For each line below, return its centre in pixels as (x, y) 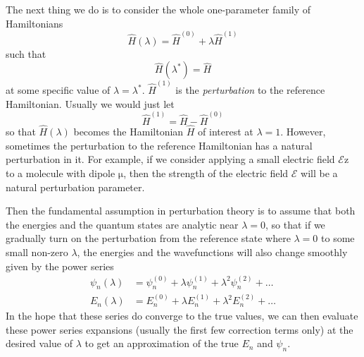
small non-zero (37, 252)
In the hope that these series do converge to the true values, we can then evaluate (182, 316)
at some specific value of (58, 90)
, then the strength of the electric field (206, 173)
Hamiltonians (34, 23)
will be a (319, 173)
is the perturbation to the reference (250, 90)
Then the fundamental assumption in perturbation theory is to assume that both (181, 211)
